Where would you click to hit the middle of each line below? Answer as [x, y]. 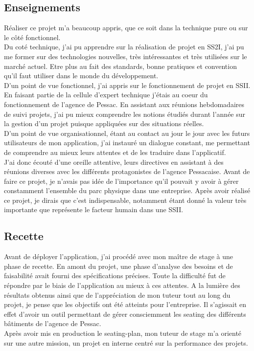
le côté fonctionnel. [32, 37]
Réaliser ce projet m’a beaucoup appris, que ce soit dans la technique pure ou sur [126, 28]
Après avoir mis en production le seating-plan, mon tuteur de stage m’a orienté [123, 333]
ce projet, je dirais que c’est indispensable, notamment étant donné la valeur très [125, 200]
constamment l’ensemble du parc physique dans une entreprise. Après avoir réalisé [127, 190]
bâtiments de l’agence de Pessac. [53, 323]
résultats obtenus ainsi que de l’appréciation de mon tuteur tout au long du [117, 295]
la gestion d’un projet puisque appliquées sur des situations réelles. [104, 123]
